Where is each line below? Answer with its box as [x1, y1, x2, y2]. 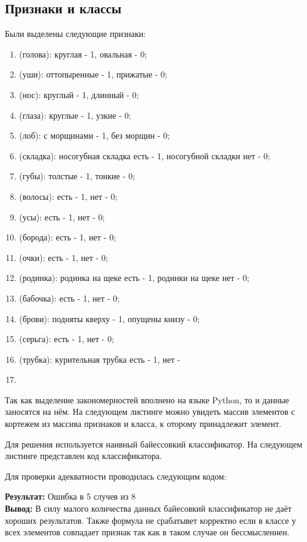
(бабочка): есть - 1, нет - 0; [19, 291, 120, 304]
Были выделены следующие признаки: [5, 27, 146, 40]
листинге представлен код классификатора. [5, 449, 162, 462]
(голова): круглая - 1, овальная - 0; [19, 47, 147, 60]
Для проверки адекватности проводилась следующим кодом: [5, 469, 227, 482]
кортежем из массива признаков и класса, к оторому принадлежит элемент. [5, 417, 282, 430]
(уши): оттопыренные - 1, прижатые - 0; [19, 68, 167, 81]
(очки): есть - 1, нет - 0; [19, 251, 108, 263]
